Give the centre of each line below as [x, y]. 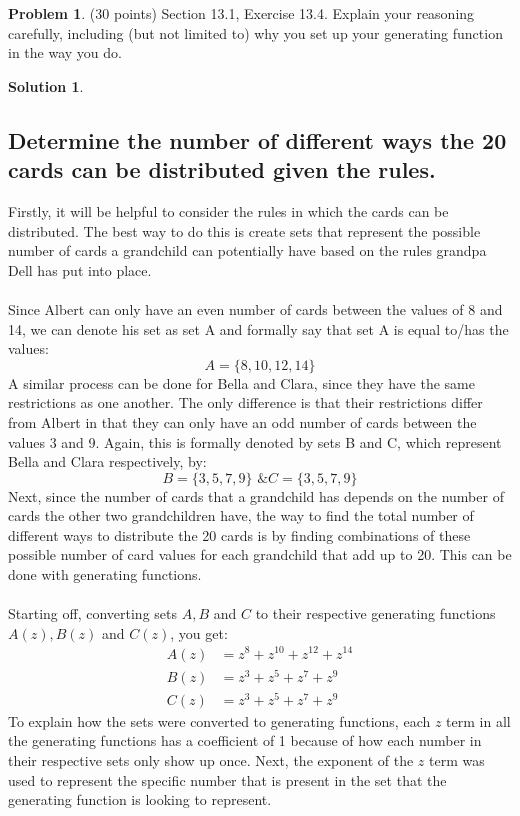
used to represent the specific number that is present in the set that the [227, 779]
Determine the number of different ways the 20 [257, 139]
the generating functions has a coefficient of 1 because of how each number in [245, 740]
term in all [478, 720]
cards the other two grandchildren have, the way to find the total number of [241, 515]
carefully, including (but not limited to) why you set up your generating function [255, 32]
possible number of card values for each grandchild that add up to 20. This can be [260, 554]
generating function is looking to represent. [140, 799]
